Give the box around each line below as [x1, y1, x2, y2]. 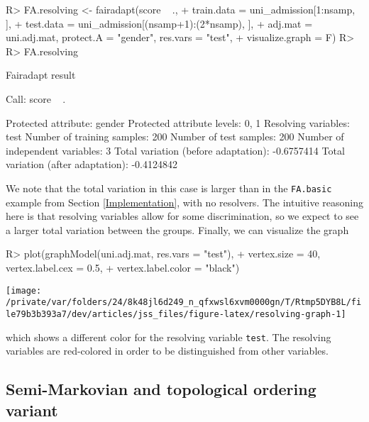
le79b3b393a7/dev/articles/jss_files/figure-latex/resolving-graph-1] [6, 309, 346, 319]
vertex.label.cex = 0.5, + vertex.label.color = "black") [6, 260, 240, 274]
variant [6, 399, 58, 421]
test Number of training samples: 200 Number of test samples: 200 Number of [6, 129, 344, 144]
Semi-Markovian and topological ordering [6, 378, 316, 400]
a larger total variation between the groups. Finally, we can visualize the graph [6, 222, 349, 237]
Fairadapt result [6, 67, 76, 82]
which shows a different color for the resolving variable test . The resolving [6, 329, 331, 344]
